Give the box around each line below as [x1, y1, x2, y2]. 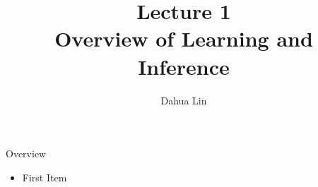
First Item [22, 169, 67, 184]
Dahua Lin [160, 92, 207, 107]
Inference [138, 52, 230, 80]
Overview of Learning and [54, 24, 313, 53]
